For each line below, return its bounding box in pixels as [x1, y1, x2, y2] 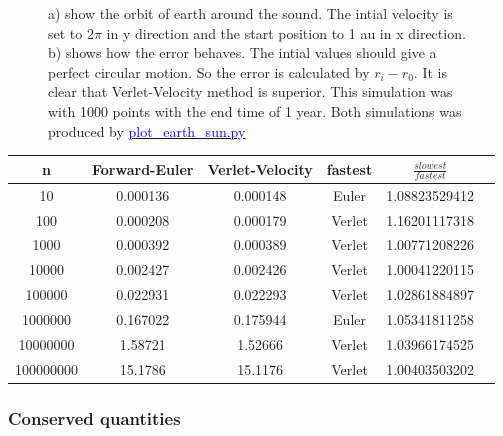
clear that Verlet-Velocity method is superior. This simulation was [48, 81, 453, 102]
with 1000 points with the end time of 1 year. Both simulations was [48, 100, 462, 121]
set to [48, 22, 83, 43]
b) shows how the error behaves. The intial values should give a [48, 42, 437, 63]
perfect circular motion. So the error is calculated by [48, 61, 370, 82]
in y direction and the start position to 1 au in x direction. [106, 22, 466, 43]
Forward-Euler [92, 158, 194, 179]
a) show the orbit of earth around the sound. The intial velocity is [48, 3, 453, 23]
